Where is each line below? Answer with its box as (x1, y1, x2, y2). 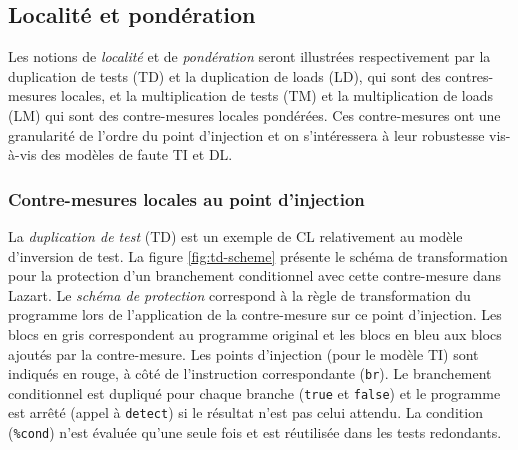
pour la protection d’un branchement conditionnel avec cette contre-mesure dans (8, 265, 502, 286)
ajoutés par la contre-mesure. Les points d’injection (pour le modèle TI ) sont (8, 343, 479, 364)
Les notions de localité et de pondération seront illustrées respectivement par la (8, 46, 491, 67)
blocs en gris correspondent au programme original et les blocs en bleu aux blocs (8, 323, 502, 344)
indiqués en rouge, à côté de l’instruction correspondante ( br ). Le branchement (8, 363, 492, 384)
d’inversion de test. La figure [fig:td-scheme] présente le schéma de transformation (8, 245, 508, 266)
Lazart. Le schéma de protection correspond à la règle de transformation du (8, 284, 471, 305)
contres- (445, 65, 494, 86)
